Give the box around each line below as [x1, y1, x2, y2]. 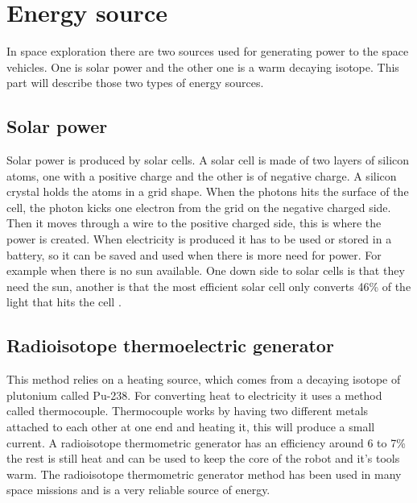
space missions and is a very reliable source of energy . [6, 481, 270, 498]
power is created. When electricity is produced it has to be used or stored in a [6, 231, 392, 247]
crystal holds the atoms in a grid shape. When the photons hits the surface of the [6, 183, 409, 200]
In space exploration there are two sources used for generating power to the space [6, 43, 409, 60]
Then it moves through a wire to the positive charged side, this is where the [6, 214, 382, 231]
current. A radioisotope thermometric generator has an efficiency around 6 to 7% [6, 434, 406, 451]
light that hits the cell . [6, 293, 122, 310]
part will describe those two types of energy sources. [6, 74, 264, 91]
